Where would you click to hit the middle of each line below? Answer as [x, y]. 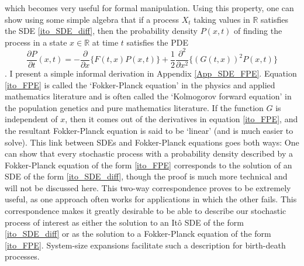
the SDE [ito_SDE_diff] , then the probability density [101, 31]
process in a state [36, 42]
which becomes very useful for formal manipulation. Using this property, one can [149, 8]
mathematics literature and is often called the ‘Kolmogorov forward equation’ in [148, 96]
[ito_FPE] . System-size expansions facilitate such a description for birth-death [145, 245]
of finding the [258, 31]
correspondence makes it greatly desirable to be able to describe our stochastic [146, 211]
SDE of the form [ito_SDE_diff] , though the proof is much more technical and [146, 176]
